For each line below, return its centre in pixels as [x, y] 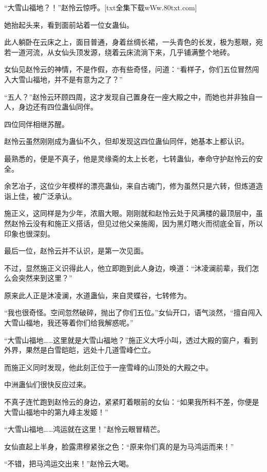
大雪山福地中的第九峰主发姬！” [56, 412]
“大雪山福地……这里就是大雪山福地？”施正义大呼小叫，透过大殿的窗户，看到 [131, 340]
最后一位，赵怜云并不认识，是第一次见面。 [76, 251]
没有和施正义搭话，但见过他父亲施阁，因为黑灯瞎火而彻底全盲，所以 [148, 223]
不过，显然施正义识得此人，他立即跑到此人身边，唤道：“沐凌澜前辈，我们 [128, 268]
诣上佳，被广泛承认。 [40, 196]
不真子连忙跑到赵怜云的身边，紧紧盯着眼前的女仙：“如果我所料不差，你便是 [132, 402]
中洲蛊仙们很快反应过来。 [47, 384]
